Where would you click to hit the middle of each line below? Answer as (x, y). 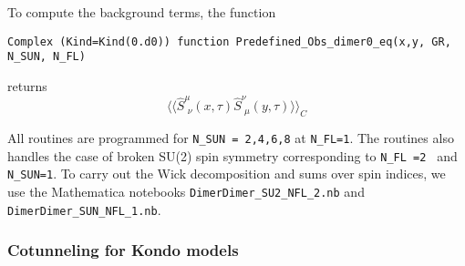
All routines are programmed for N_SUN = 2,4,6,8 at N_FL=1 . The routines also (231, 138)
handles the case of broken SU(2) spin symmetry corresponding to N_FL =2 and (232, 155)
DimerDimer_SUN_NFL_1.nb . (84, 209)
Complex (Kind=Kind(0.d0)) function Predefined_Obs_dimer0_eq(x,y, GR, (229, 41)
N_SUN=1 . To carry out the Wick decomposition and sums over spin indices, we (227, 174)
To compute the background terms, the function (142, 12)
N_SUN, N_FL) (46, 57)
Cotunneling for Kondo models (123, 250)
